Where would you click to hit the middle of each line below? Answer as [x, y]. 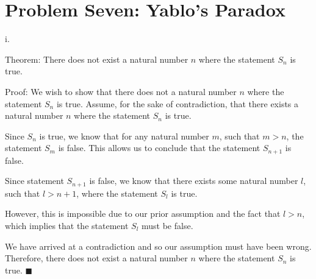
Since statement [34, 181]
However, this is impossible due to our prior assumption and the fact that [143, 214]
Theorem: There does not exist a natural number [97, 59]
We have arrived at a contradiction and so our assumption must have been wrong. [158, 246]
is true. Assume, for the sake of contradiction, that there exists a [178, 103]
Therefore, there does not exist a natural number [96, 258]
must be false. [167, 225]
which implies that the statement [67, 225]
